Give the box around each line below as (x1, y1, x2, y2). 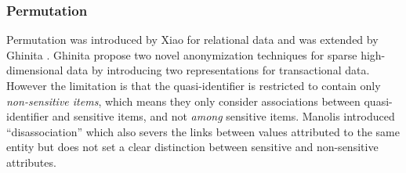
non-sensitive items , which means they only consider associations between (6, 92, 361, 109)
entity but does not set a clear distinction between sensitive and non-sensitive (6, 139, 379, 155)
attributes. (6, 153, 56, 170)
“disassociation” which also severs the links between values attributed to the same (6, 123, 400, 139)
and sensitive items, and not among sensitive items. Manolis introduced (52, 108, 395, 124)
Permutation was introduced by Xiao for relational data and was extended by (6, 31, 379, 48)
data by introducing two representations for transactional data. (67, 62, 370, 78)
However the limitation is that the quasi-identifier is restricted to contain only (6, 77, 381, 93)
